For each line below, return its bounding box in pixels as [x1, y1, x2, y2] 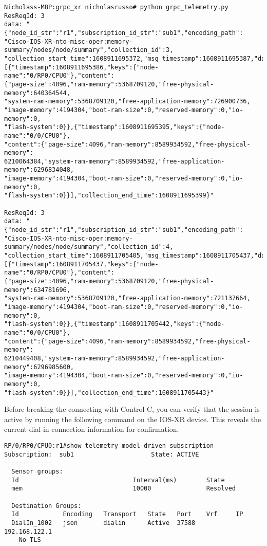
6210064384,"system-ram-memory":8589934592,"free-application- [4, 157, 225, 165]
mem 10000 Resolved [11, 485, 236, 493]
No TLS [18, 536, 41, 544]
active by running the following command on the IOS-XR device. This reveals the [4, 413, 261, 424]
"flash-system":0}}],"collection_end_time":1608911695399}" [4, 192, 214, 199]
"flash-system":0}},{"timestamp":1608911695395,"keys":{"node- [4, 123, 225, 131]
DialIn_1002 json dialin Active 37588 [11, 519, 196, 526]
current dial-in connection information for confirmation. [4, 424, 179, 434]
